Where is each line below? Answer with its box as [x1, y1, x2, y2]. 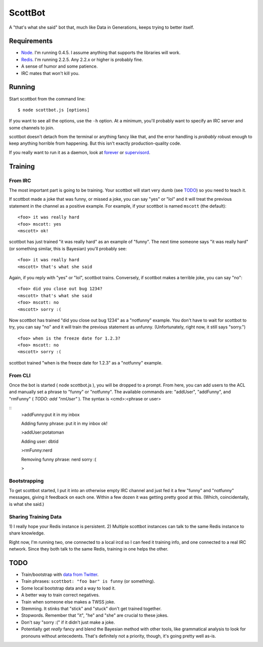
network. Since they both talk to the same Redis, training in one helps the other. [9, 546, 169, 552]
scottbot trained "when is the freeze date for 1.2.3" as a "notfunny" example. [9, 360, 163, 365]
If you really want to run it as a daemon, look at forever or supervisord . [9, 149, 150, 155]
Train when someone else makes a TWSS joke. [21, 599, 115, 605]
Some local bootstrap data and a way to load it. [21, 585, 116, 591]
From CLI [9, 372, 31, 379]
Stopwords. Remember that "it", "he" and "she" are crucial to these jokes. [21, 612, 169, 618]
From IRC [9, 177, 31, 184]
